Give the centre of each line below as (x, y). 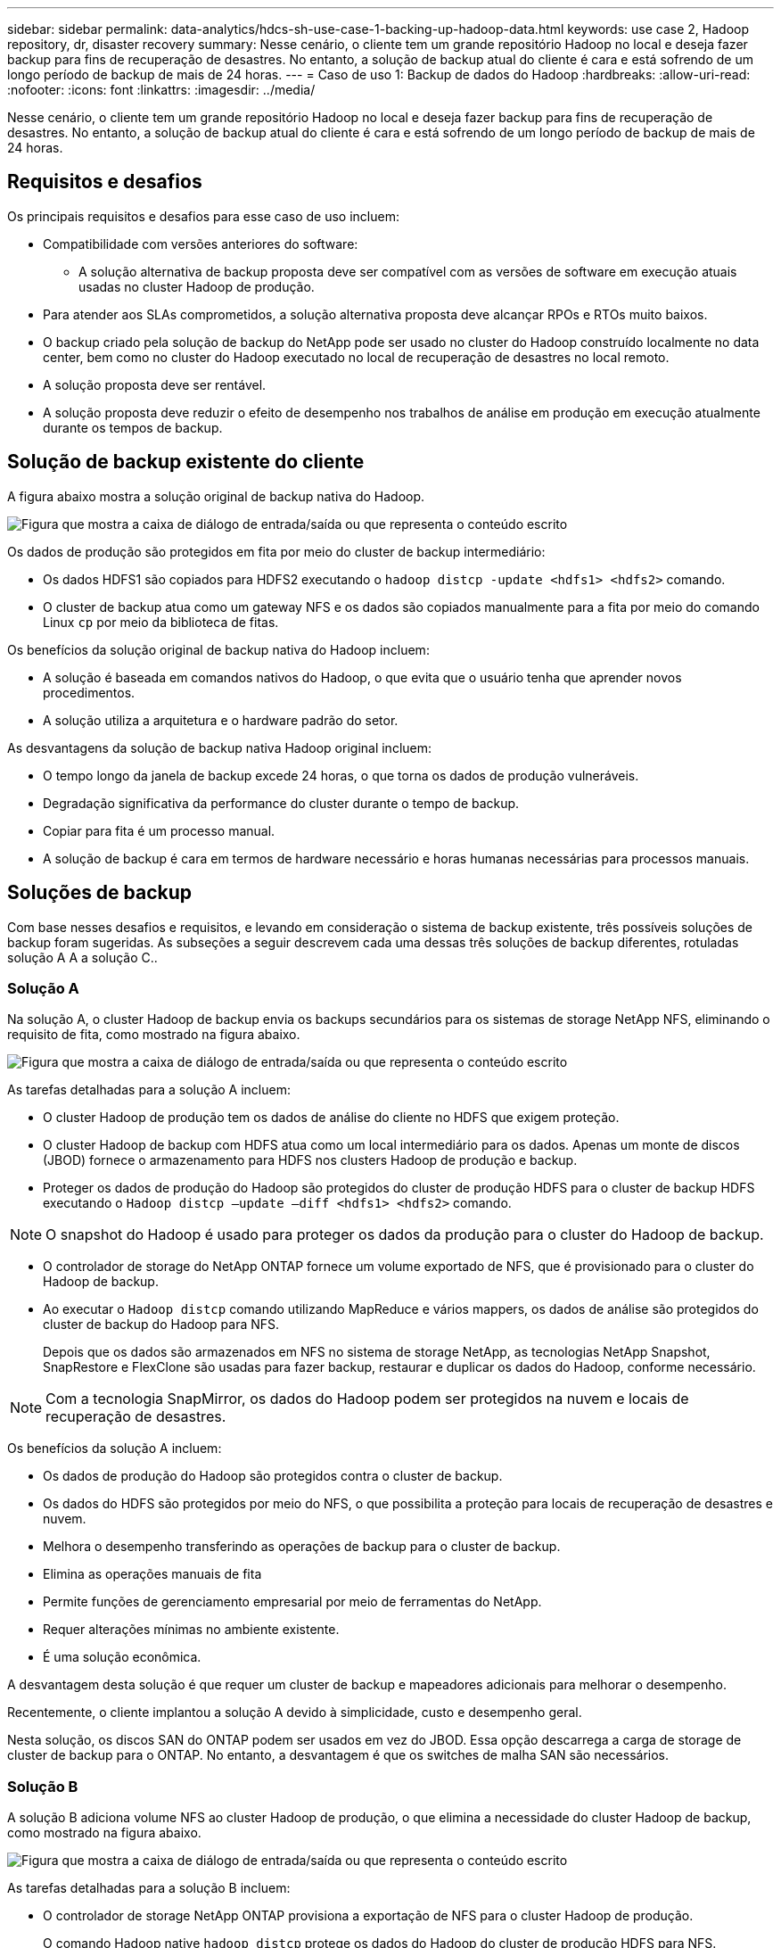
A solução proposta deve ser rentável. (155, 384)
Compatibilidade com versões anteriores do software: (201, 243)
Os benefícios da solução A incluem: (115, 1449)
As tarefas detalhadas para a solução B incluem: (149, 1888)
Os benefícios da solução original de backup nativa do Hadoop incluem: (218, 649)
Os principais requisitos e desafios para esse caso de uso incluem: (203, 216)
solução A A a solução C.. (82, 957)
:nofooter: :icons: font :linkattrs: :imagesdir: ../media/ (161, 90)
